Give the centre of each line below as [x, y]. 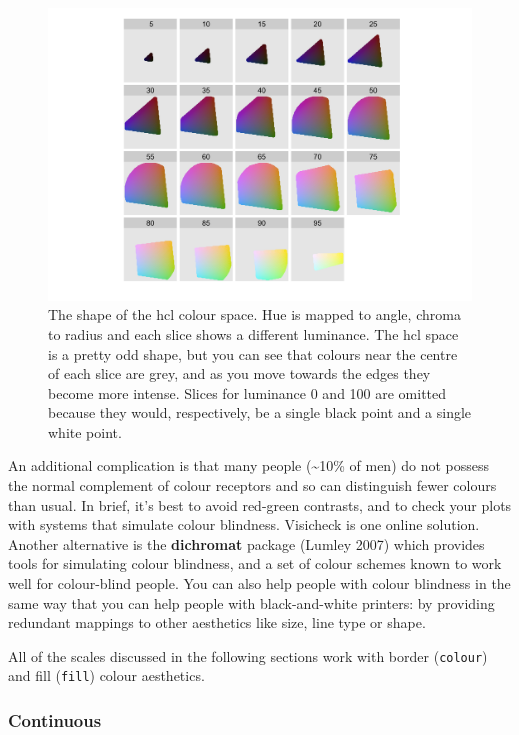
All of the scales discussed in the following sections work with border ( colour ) [248, 655]
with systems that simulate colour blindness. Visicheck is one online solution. [244, 524]
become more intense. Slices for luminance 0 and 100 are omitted [247, 392]
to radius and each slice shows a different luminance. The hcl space [253, 333]
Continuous [55, 720]
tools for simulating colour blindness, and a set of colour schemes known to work [255, 563]
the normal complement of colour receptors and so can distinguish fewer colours [252, 485]
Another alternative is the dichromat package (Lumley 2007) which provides [246, 543]
